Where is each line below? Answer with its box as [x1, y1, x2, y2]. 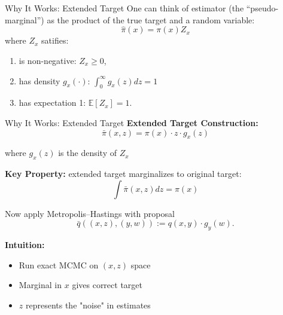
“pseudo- [246, 2, 279, 14]
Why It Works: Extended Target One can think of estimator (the [5, 2, 244, 14]
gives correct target [72, 279, 142, 291]
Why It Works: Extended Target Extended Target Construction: [5, 116, 258, 129]
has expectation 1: [19, 96, 86, 109]
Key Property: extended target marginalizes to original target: [5, 167, 242, 180]
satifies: [41, 34, 69, 47]
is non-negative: [19, 54, 77, 66]
